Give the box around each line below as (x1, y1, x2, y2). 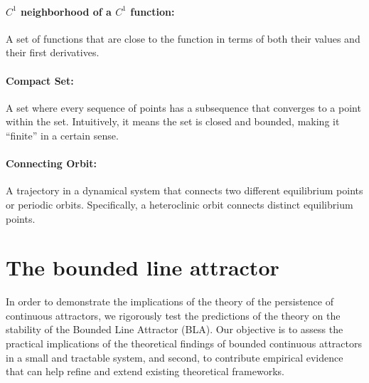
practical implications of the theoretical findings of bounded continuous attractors (6, 336, 363, 351)
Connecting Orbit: (6, 156, 97, 171)
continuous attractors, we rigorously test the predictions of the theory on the (6, 308, 341, 322)
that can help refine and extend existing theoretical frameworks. (6, 364, 284, 379)
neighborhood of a (21, 4, 112, 19)
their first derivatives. (6, 45, 100, 60)
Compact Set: (6, 73, 74, 88)
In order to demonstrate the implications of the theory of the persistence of (6, 294, 333, 309)
